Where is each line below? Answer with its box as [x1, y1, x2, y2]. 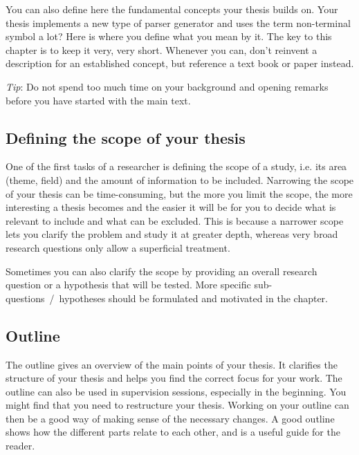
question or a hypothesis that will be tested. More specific [6, 277, 251, 292]
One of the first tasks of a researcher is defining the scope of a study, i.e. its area [6, 159, 347, 174]
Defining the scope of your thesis [6, 127, 246, 148]
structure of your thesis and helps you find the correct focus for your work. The [6, 371, 342, 385]
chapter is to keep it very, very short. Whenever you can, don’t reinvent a [6, 42, 317, 57]
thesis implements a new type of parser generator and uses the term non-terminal [6, 15, 351, 30]
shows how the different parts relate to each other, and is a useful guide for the [6, 425, 340, 439]
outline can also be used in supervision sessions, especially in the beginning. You [6, 384, 347, 398]
